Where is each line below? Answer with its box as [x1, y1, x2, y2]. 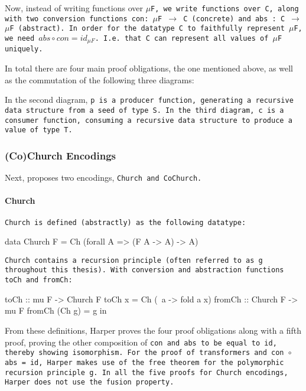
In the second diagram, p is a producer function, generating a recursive [5, 93, 294, 106]
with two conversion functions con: [5, 14, 149, 23]
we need [5, 34, 35, 43]
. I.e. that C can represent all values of [95, 34, 269, 43]
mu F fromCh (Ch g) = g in [5, 304, 107, 317]
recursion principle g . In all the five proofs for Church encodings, [5, 368, 288, 377]
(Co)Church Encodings [5, 148, 116, 162]
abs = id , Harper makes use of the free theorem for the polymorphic [5, 358, 284, 367]
